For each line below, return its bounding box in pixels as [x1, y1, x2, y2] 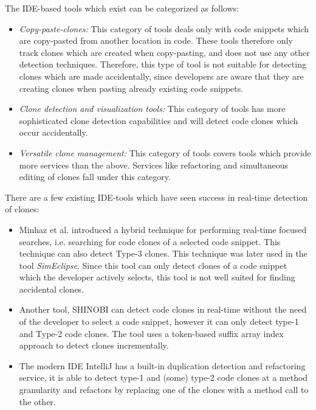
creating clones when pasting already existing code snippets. [19, 82, 244, 94]
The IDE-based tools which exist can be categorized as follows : [5, 2, 239, 14]
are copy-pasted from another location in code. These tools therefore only [19, 34, 293, 47]
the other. [19, 395, 56, 408]
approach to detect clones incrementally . [19, 339, 169, 352]
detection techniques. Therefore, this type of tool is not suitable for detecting [19, 58, 306, 71]
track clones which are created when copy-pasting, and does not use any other [19, 46, 310, 58]
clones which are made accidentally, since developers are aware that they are [19, 69, 304, 82]
